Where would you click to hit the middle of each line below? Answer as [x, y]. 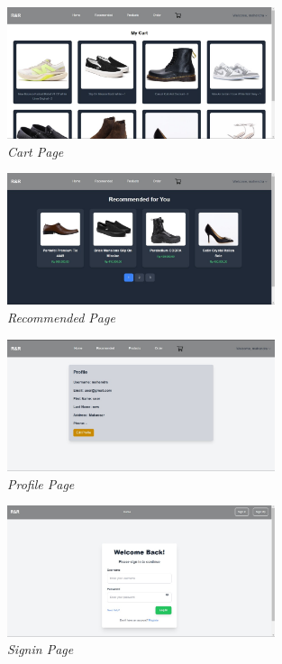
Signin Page [41, 649]
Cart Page [36, 151]
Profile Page [41, 483]
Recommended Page [61, 317]
